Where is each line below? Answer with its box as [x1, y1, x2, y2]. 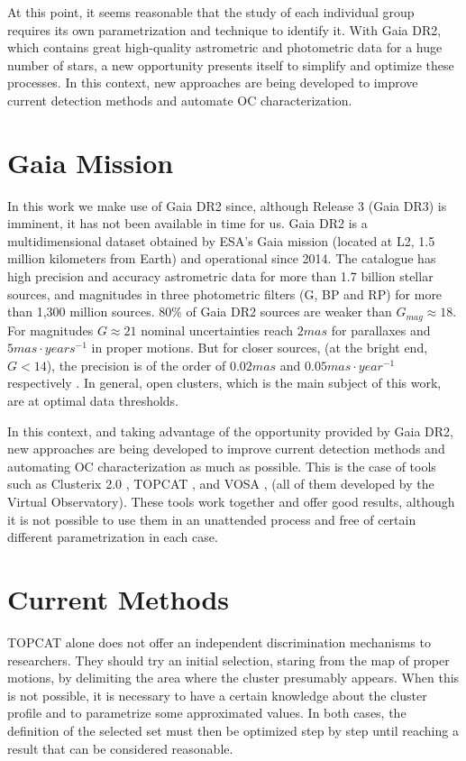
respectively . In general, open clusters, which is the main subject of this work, [7, 373, 442, 392]
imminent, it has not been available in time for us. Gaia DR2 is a [7, 214, 368, 233]
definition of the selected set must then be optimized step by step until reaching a [7, 720, 459, 739]
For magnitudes [7, 320, 94, 339]
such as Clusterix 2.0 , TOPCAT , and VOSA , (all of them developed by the [7, 474, 434, 493]
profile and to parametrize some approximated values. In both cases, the [7, 703, 407, 722]
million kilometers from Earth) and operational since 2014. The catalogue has [7, 249, 436, 268]
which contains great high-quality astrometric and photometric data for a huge [7, 38, 443, 57]
